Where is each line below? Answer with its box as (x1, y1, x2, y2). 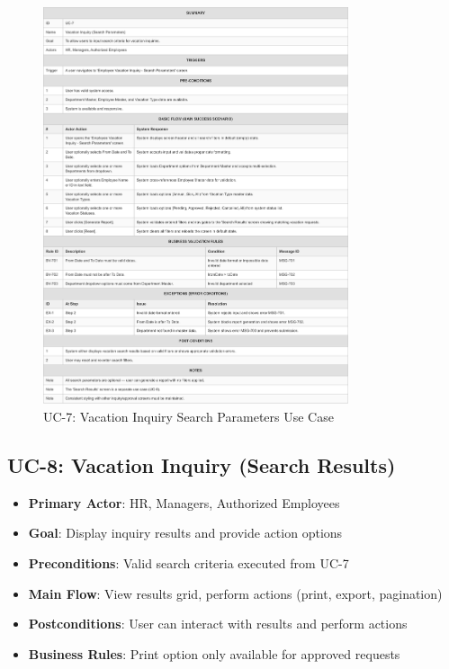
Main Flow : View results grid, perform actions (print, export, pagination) (28, 584, 443, 602)
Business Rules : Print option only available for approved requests (28, 644, 400, 663)
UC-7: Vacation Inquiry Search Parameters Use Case (43, 406, 334, 425)
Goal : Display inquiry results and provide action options (28, 523, 343, 542)
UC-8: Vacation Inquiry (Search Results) (7, 450, 396, 478)
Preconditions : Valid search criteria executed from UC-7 (28, 553, 349, 572)
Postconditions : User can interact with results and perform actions (28, 614, 408, 633)
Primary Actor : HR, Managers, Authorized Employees (28, 493, 340, 512)
